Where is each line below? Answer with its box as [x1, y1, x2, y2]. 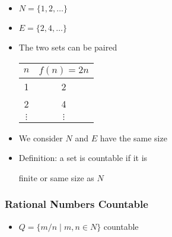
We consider [18, 131, 63, 144]
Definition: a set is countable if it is [18, 151, 148, 164]
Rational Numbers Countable [5, 197, 148, 211]
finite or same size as [18, 171, 94, 184]
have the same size [100, 131, 167, 144]
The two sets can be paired [18, 41, 117, 53]
